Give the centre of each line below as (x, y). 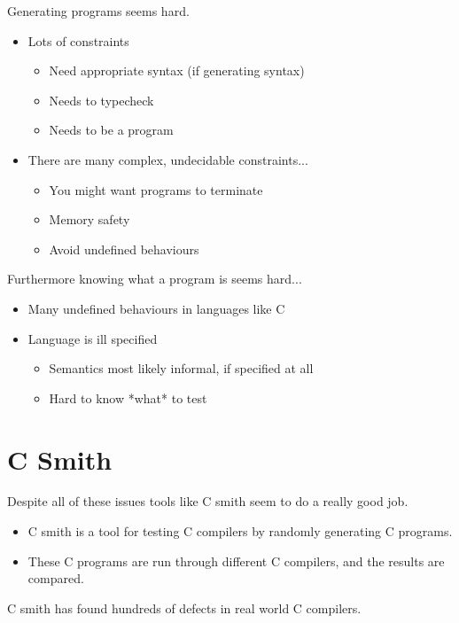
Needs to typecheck (101, 100)
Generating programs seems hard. (98, 11)
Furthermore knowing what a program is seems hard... (155, 279)
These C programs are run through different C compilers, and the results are (236, 561)
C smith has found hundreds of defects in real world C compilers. (184, 607)
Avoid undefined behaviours (124, 249)
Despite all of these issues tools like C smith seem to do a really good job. (208, 501)
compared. (56, 578)
